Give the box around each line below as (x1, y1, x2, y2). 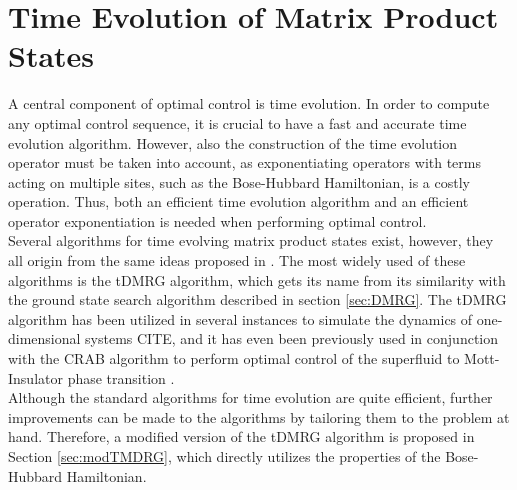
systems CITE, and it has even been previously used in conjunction (85, 328, 498, 349)
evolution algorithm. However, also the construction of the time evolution (8, 132, 458, 153)
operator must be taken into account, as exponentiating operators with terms (8, 152, 482, 173)
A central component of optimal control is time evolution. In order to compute (8, 93, 490, 114)
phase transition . (67, 367, 175, 388)
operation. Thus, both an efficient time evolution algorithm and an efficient (8, 191, 469, 212)
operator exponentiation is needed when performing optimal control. (8, 210, 427, 231)
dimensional (8, 328, 81, 349)
